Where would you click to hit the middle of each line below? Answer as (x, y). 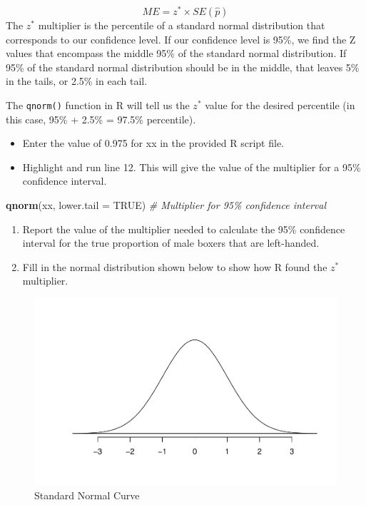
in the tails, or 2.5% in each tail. (77, 81)
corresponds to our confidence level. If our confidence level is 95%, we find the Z (181, 39)
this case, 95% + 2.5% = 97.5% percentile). (101, 119)
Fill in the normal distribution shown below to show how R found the (175, 266)
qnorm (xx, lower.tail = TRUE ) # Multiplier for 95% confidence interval (166, 205)
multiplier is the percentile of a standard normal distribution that (182, 25)
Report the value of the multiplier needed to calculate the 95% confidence (184, 229)
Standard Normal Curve (87, 495)
